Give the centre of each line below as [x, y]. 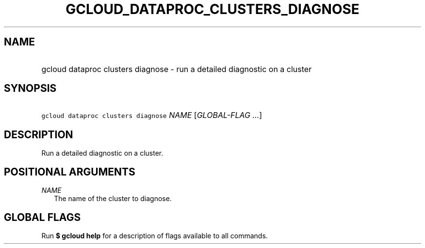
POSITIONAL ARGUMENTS [70, 172]
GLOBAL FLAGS [42, 217]
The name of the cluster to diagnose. [113, 199]
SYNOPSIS [30, 88]
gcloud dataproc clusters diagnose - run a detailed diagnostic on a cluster [177, 69]
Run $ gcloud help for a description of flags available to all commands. [155, 235]
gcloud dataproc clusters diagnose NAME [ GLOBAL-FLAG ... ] [152, 115]
